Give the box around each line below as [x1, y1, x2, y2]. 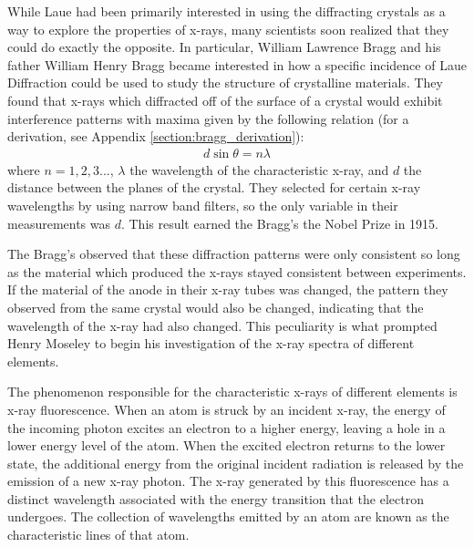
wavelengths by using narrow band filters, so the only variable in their [7, 195, 398, 214]
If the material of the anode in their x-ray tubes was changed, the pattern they [7, 280, 448, 299]
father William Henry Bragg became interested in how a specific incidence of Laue [7, 55, 467, 74]
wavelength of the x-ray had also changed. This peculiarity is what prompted [7, 315, 438, 335]
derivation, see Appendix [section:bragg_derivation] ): [7, 127, 304, 146]
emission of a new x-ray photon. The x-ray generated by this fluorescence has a [7, 471, 449, 490]
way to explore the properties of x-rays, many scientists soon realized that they [7, 19, 449, 38]
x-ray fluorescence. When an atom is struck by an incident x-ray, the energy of [7, 399, 446, 418]
